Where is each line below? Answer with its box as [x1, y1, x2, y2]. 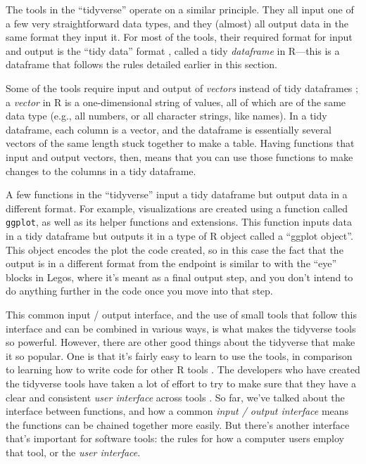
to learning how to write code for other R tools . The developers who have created [6, 362, 360, 377]
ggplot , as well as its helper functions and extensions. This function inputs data [6, 214, 353, 229]
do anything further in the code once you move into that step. [6, 283, 273, 298]
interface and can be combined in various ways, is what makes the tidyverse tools [6, 321, 356, 335]
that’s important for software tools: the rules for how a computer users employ [6, 431, 344, 446]
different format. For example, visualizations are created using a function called [6, 200, 348, 215]
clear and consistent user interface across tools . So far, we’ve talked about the [6, 389, 345, 404]
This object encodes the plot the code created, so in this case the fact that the [6, 242, 343, 257]
